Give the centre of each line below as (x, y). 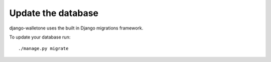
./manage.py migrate (43, 48)
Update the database (54, 13)
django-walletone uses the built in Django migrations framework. (76, 28)
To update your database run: (40, 37)
